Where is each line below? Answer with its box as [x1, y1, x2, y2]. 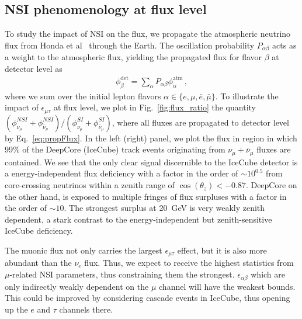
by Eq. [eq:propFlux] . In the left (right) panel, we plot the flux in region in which [5, 131, 297, 144]
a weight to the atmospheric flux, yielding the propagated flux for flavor [5, 51, 262, 63]
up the [5, 303, 28, 315]
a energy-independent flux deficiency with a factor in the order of [5, 167, 238, 179]
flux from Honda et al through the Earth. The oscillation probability [5, 39, 255, 51]
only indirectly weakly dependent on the [5, 280, 149, 292]
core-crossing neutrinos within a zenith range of [5, 179, 175, 191]
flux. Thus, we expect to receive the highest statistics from [84, 256, 294, 269]
